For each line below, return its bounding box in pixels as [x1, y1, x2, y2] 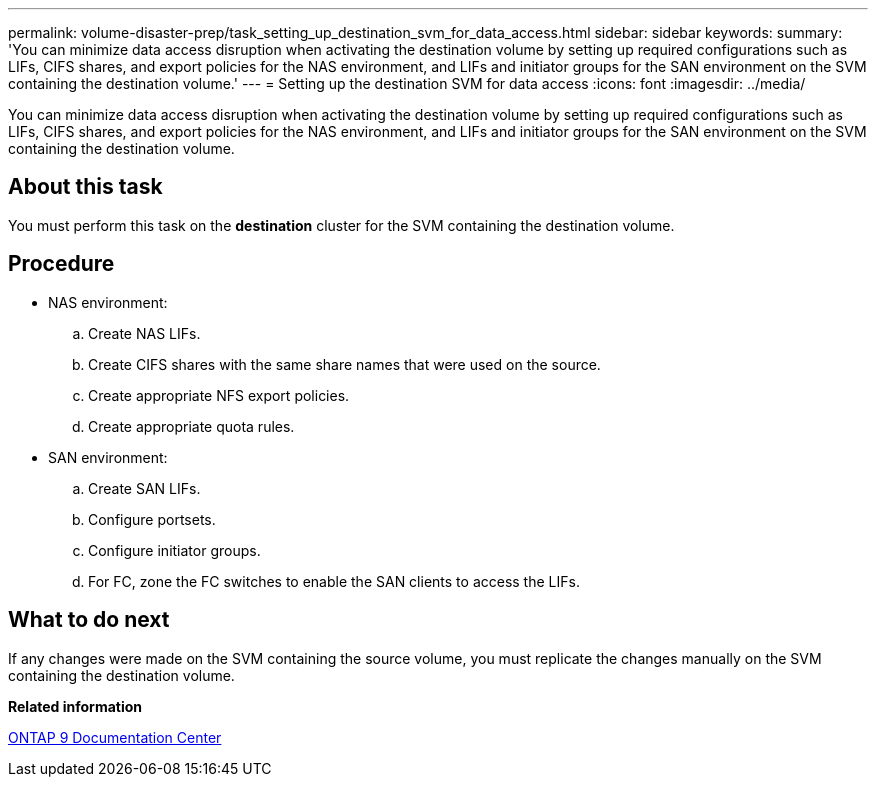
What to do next [8, 607, 170, 633]
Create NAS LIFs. [88, 324, 201, 342]
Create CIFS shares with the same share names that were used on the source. [88, 355, 601, 373]
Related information [8, 697, 143, 715]
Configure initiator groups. [88, 541, 261, 559]
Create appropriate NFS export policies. [88, 386, 350, 404]
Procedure [8, 251, 115, 277]
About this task [8, 174, 163, 200]
